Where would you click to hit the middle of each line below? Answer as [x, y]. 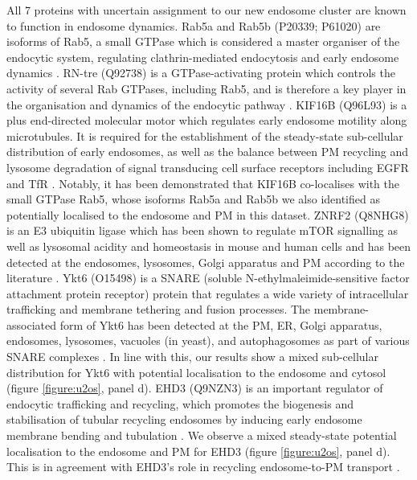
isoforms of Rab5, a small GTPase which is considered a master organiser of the [203, 41]
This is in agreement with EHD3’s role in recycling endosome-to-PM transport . [203, 467]
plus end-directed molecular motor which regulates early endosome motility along [207, 120]
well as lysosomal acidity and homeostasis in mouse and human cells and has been [209, 246]
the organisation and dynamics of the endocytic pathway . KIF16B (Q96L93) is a [207, 104]
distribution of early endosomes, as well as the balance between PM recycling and [208, 152]
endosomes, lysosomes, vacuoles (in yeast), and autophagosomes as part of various [208, 341]
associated [31, 324]
